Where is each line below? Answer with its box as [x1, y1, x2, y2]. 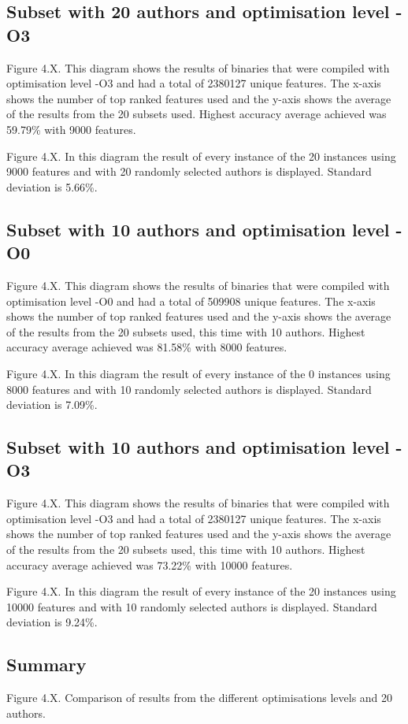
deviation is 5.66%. [6, 178, 98, 195]
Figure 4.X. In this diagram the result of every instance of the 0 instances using [6, 365, 391, 381]
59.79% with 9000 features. [6, 121, 136, 137]
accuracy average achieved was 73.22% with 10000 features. [6, 556, 293, 573]
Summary [6, 652, 87, 677]
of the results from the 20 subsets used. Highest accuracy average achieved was [6, 106, 387, 122]
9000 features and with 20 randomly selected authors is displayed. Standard [6, 163, 372, 180]
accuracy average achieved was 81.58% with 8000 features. [6, 339, 287, 355]
